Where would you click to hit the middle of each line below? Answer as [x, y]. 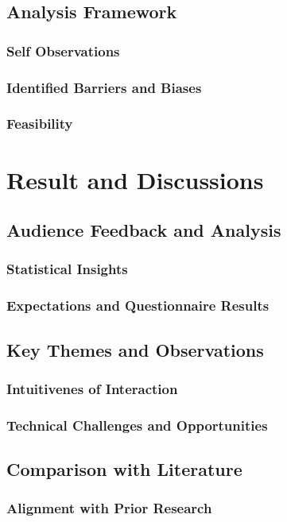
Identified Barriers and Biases [104, 87]
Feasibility [40, 124]
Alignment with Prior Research [109, 508]
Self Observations [63, 50]
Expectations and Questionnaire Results [138, 305]
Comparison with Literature [124, 469]
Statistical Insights [67, 269]
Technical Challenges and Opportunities [137, 425]
